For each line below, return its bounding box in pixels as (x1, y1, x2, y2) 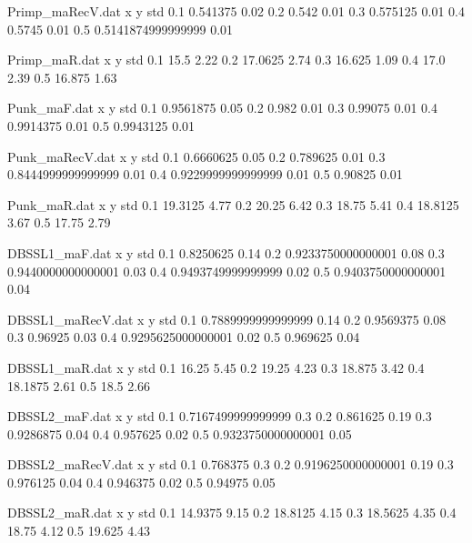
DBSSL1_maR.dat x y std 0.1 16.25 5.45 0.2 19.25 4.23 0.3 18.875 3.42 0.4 (7, 357, 425, 377)
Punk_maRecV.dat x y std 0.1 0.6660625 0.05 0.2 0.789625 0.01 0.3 (7, 146, 386, 166)
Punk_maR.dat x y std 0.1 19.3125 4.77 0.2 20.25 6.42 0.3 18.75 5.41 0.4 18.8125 (7, 195, 459, 214)
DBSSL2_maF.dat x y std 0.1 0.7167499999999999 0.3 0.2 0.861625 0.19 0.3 (7, 407, 432, 426)
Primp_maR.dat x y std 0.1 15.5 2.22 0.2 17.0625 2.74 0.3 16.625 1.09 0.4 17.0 (7, 50, 446, 69)
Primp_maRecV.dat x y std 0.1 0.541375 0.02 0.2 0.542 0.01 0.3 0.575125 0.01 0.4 (7, 2, 465, 20)
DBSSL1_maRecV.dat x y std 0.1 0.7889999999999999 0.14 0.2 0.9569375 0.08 (7, 309, 447, 328)
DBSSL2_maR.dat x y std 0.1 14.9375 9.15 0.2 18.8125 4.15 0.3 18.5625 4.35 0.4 (7, 503, 457, 522)
